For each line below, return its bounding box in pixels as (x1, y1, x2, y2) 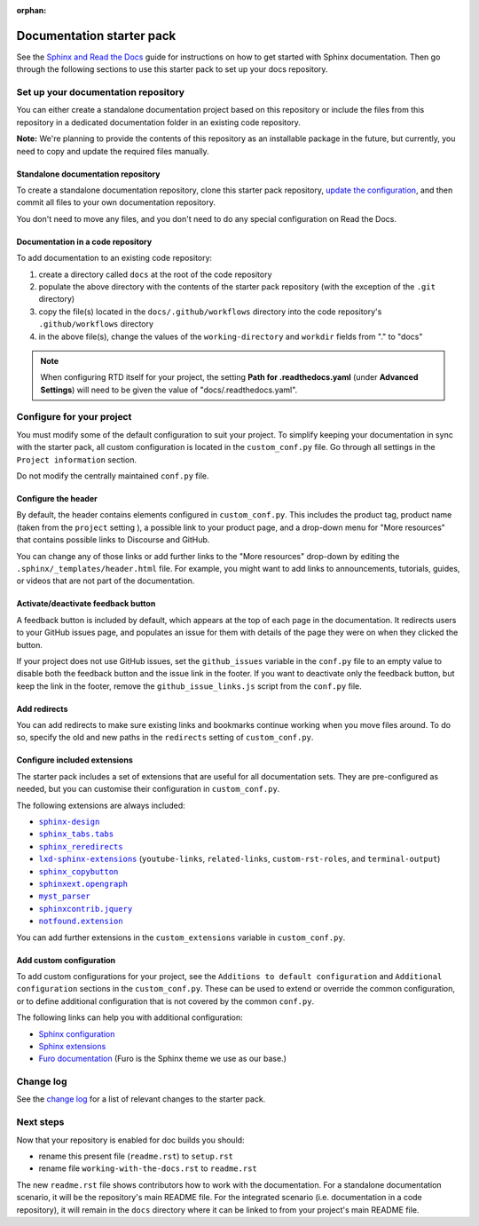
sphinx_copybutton (38, 866, 119, 876)
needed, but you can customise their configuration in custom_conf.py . (16, 784, 280, 795)
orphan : (16, 5, 47, 15)
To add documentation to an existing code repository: (16, 253, 213, 264)
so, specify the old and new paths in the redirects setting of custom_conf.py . (16, 732, 314, 743)
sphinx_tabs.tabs (38, 829, 114, 839)
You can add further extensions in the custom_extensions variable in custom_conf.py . (16, 932, 346, 943)
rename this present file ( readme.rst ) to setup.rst (38, 1151, 234, 1161)
